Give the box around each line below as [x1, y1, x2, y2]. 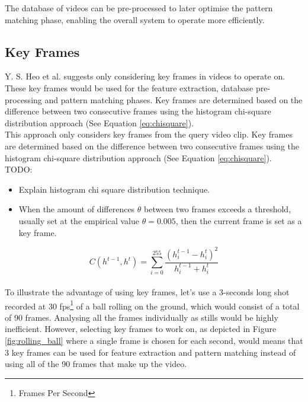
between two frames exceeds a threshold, [144, 203, 291, 215]
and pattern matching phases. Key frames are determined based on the [44, 93, 303, 106]
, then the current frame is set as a [175, 214, 302, 226]
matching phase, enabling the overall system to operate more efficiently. [5, 13, 265, 25]
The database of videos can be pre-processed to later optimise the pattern [5, 2, 273, 14]
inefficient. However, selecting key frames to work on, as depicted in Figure [5, 323, 277, 335]
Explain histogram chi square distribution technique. [18, 183, 210, 195]
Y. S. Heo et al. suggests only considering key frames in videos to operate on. [5, 70, 285, 82]
